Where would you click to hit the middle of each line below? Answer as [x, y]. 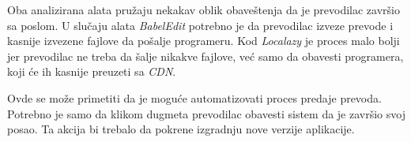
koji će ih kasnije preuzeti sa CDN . [92, 71]
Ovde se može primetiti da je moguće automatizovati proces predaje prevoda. [194, 97]
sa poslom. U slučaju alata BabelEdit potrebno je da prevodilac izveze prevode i [200, 25]
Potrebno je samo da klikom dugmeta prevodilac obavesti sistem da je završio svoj [206, 113]
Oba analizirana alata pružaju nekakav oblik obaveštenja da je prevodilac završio [204, 9]
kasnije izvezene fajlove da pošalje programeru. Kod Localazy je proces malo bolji [204, 41]
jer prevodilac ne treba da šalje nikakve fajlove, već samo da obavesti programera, [205, 56]
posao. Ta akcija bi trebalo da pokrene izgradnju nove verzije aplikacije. [181, 129]
